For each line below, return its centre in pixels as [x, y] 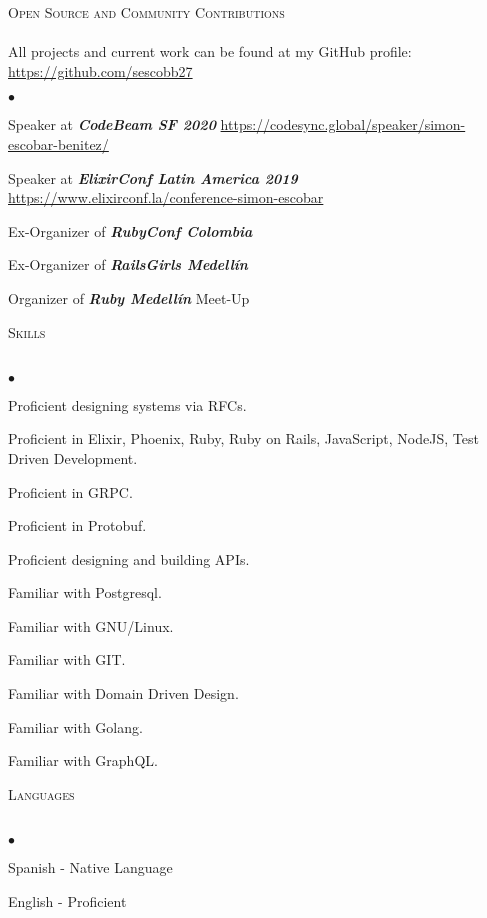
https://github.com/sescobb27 [100, 70]
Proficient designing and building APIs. [129, 558]
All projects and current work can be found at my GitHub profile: [210, 51]
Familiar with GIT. [67, 659]
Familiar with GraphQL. [83, 760]
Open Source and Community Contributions [146, 12]
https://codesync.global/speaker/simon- [343, 124]
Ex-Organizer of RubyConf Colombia [130, 230]
